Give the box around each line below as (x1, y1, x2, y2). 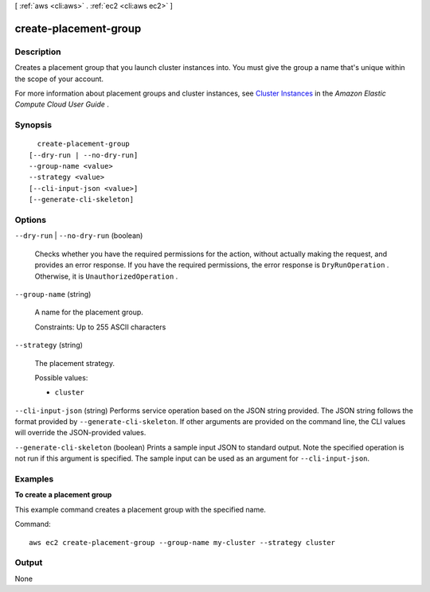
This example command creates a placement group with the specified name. (14, 504, 267, 514)
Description (14, 46, 61, 57)
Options (14, 215, 47, 225)
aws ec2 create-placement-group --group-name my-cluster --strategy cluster (29, 538, 336, 547)
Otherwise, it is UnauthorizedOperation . (34, 271, 178, 281)
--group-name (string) (14, 289, 92, 298)
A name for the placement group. (34, 307, 143, 317)
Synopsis (14, 119, 52, 130)
